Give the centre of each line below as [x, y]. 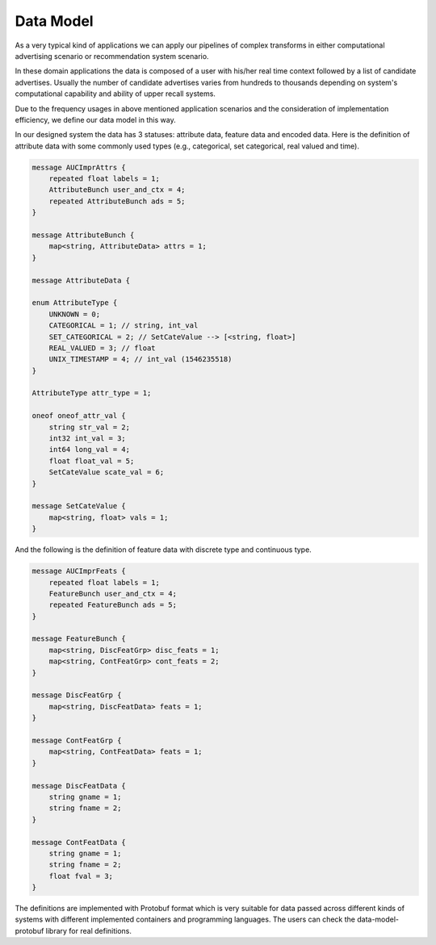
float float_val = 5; [92, 461]
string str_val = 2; [90, 427]
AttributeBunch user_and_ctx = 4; [117, 190]
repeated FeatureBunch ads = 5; [113, 605]
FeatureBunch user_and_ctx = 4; [113, 594]
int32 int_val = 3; [88, 439]
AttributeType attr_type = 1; [92, 393]
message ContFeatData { [79, 842]
